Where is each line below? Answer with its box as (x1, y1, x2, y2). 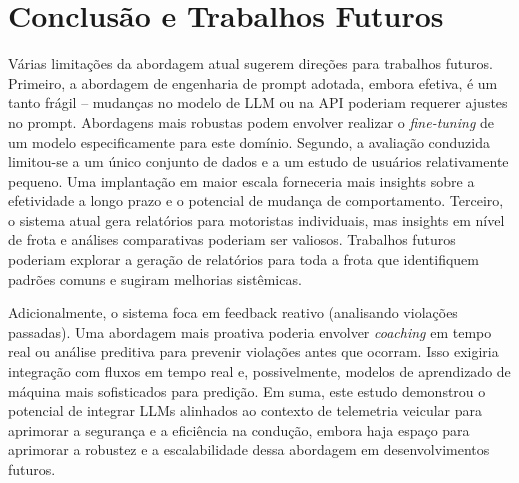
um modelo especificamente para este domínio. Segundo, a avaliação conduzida (8, 131, 491, 152)
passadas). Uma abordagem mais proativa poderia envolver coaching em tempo (8, 321, 492, 342)
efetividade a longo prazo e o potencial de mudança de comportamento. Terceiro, (8, 190, 504, 211)
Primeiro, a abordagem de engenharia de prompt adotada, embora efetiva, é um (8, 72, 498, 93)
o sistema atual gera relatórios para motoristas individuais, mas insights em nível (8, 209, 505, 230)
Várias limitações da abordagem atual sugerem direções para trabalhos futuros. (8, 53, 493, 74)
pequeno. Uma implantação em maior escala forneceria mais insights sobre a (8, 170, 475, 191)
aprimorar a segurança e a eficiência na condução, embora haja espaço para (8, 419, 470, 440)
